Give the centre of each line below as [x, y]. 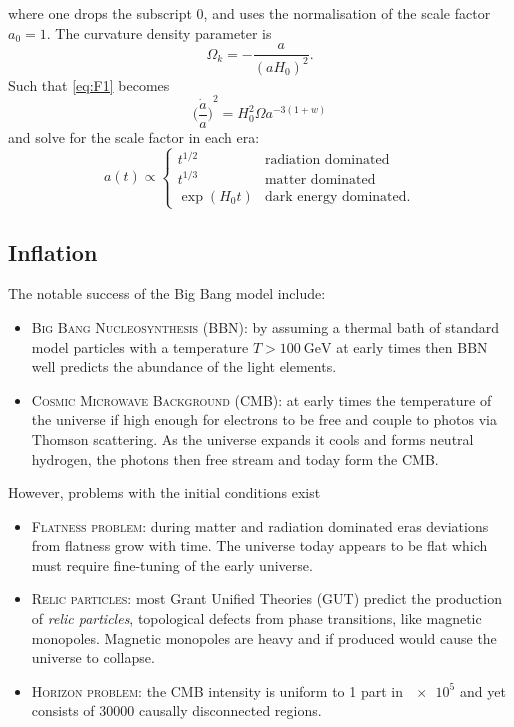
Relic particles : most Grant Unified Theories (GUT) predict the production [266, 598]
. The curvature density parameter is [159, 32]
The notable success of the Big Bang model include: [167, 293]
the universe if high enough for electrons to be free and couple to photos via [264, 419]
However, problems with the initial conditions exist [164, 492]
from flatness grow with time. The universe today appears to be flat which [259, 545]
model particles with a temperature [140, 346]
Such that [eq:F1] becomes [89, 84]
